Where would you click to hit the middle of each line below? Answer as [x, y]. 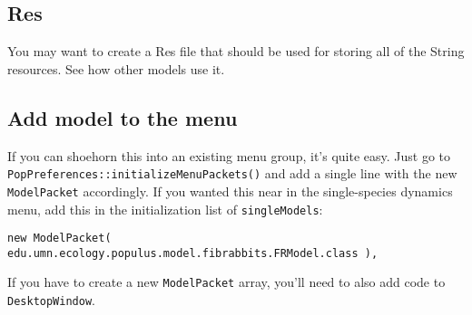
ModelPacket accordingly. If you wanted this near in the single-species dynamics [230, 191]
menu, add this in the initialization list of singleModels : [165, 209]
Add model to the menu [123, 117]
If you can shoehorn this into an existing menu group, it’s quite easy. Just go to [229, 155]
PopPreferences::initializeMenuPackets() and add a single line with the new [232, 173]
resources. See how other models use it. [116, 68]
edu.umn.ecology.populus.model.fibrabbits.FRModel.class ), [193, 253]
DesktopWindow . [51, 300]
